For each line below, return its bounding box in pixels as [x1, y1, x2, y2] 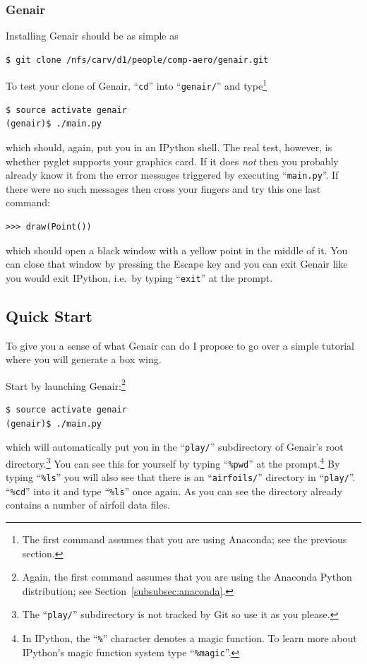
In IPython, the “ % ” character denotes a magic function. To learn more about [22, 631, 357, 646]
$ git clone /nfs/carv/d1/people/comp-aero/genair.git [6, 54, 269, 65]
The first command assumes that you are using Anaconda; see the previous [22, 532, 347, 547]
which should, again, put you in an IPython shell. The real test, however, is [6, 139, 332, 154]
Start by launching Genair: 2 [6, 376, 126, 393]
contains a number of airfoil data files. [6, 497, 170, 512]
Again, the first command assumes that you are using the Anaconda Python [22, 569, 352, 584]
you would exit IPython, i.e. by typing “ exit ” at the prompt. [6, 270, 273, 285]
